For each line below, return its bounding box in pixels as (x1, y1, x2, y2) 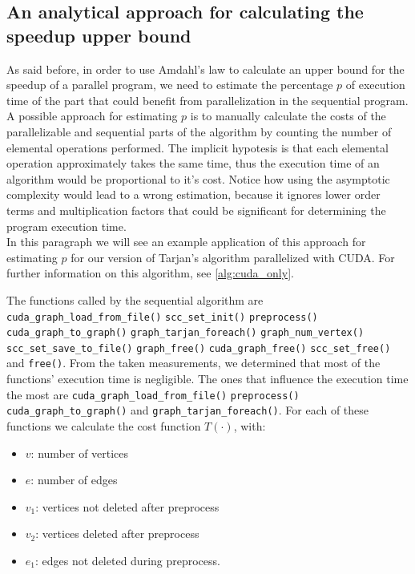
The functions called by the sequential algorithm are (6, 291, 264, 308)
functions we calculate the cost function (6, 418, 201, 435)
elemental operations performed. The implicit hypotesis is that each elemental (6, 139, 389, 156)
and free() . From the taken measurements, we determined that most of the (6, 354, 381, 371)
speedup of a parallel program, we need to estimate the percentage (6, 76, 333, 93)
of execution (345, 76, 405, 93)
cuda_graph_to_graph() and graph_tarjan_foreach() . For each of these (6, 402, 369, 418)
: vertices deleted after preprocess (35, 525, 199, 542)
